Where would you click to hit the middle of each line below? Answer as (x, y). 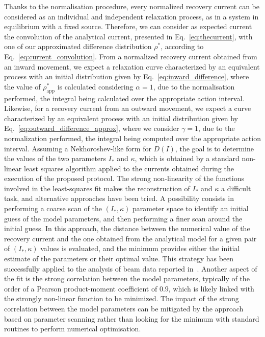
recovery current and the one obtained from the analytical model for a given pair (130, 238)
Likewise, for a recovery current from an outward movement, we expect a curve (128, 108)
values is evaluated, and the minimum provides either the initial (140, 248)
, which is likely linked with (211, 288)
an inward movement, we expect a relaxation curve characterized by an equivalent (132, 66)
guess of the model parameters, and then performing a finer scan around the (123, 218)
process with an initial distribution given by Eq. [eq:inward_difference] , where (127, 76)
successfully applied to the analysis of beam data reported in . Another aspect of (131, 268)
